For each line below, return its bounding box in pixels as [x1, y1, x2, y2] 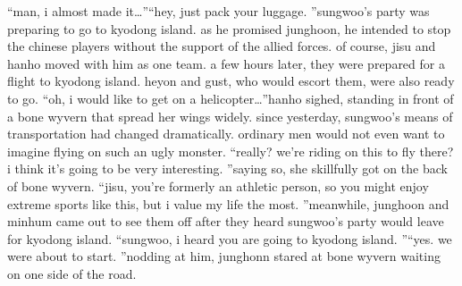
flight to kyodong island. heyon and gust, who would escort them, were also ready [7, 71, 455, 90]
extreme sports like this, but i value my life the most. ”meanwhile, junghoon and [7, 194, 449, 213]
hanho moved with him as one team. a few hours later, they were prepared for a [7, 54, 445, 72]
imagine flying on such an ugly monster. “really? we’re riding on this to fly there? [7, 141, 454, 160]
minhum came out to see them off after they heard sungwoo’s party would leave [7, 212, 444, 231]
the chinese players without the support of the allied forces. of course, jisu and [7, 37, 436, 55]
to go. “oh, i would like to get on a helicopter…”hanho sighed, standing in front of [7, 88, 454, 107]
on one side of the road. [7, 264, 137, 282]
